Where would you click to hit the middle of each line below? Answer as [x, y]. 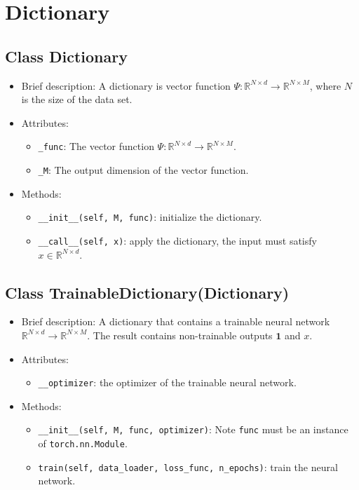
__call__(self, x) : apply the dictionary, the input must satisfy [177, 240]
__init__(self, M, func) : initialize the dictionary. [150, 217]
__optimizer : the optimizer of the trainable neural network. [167, 382]
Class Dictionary [66, 56]
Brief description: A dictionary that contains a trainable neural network [176, 321]
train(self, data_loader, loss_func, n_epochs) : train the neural [188, 467]
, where [325, 85]
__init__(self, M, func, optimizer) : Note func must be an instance [193, 429]
